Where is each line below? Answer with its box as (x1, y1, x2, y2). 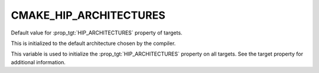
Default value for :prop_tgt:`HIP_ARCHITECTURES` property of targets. (11, 29, 183, 36)
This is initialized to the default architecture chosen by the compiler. (11, 40, 176, 47)
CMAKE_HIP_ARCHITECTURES (11, 9, 165, 22)
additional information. (11, 58, 66, 65)
